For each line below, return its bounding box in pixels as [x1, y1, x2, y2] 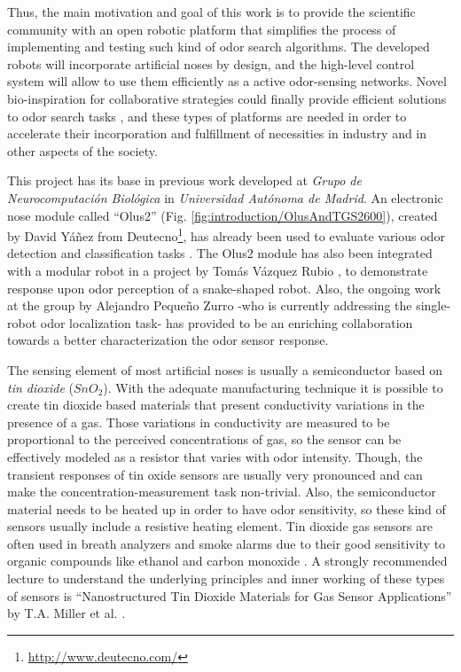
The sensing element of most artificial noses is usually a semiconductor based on [7, 360, 443, 379]
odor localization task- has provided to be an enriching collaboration [40, 313, 413, 332]
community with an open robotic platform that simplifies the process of [7, 20, 396, 38]
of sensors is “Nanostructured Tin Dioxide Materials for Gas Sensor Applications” [7, 586, 452, 605]
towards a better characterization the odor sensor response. [7, 331, 329, 349]
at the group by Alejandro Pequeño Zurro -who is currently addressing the [7, 296, 412, 315]
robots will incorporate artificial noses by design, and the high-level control [7, 54, 415, 73]
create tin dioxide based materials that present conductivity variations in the [7, 395, 425, 414]
